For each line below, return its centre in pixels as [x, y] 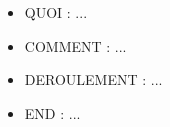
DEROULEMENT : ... [93, 79]
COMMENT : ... [75, 45]
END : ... [52, 112]
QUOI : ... [56, 12]
